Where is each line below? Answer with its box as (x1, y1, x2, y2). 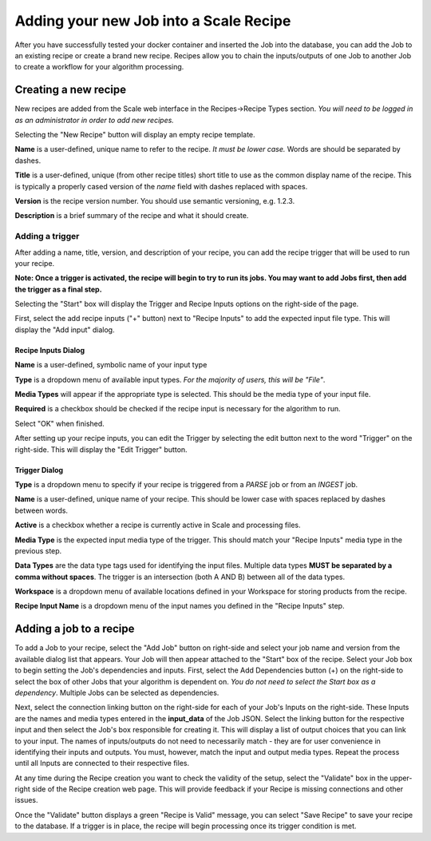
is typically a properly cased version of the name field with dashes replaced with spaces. (14, 181, 308, 191)
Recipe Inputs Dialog (14, 345, 85, 355)
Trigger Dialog (14, 465, 64, 474)
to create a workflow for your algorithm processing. (14, 62, 184, 72)
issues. (14, 795, 39, 805)
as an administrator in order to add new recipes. (14, 115, 175, 125)
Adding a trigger (14, 231, 80, 242)
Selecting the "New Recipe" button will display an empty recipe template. (14, 130, 255, 140)
